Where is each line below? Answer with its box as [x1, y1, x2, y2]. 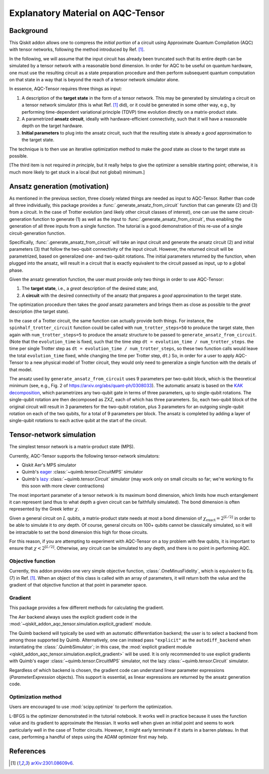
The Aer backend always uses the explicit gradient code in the [9, 614, 137, 620]
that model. [9, 366, 33, 372]
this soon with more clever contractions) [21, 483, 105, 489]
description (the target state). [9, 309, 70, 314]
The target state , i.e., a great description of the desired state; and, [21, 286, 158, 292]
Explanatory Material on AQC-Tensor [9, 7, 165, 18]
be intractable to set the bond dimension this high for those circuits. [9, 529, 148, 535]
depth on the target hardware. [21, 123, 83, 129]
